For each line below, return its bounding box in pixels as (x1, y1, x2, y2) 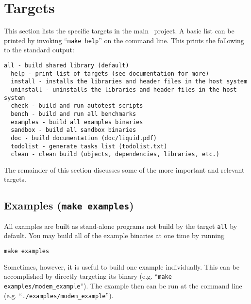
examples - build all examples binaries (11, 118, 143, 126)
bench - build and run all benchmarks (11, 110, 136, 117)
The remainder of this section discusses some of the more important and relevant (4, 164, 245, 175)
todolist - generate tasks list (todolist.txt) (11, 143, 167, 150)
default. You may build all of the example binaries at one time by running (4, 230, 225, 240)
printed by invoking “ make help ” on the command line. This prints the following (4, 35, 244, 45)
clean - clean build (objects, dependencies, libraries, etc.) (11, 151, 219, 158)
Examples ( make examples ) (4, 198, 134, 213)
